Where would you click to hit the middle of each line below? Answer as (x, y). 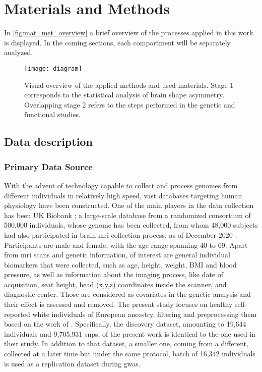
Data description (48, 142)
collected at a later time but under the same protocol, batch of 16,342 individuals (130, 354)
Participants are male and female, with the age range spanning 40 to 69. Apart (126, 245)
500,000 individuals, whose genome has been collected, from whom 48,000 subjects (131, 225)
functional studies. (52, 114)
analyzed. (19, 52)
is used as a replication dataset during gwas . (72, 363)
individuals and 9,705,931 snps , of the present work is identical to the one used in (130, 333)
